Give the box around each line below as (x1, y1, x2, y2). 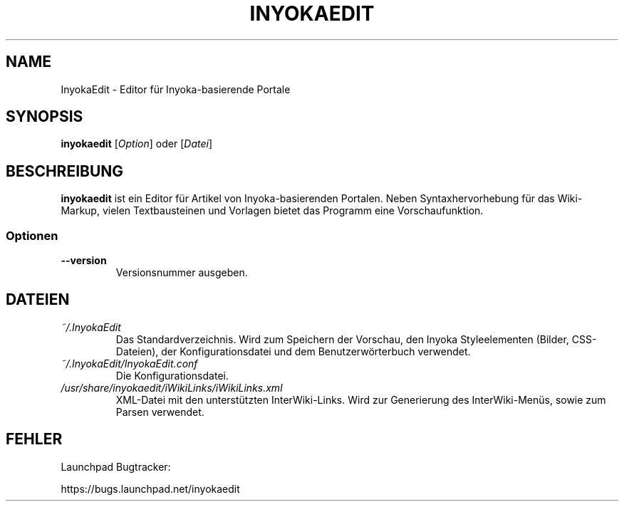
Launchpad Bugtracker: (61, 460, 171, 473)
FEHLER (6, 430, 63, 449)
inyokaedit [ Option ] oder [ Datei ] (61, 137, 212, 150)
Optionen (6, 228, 58, 243)
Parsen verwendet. (115, 405, 204, 418)
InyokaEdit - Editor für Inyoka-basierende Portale (61, 83, 291, 95)
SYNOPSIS (6, 108, 83, 126)
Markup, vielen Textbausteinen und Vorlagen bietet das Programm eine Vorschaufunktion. (61, 204, 484, 217)
